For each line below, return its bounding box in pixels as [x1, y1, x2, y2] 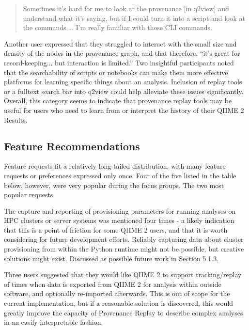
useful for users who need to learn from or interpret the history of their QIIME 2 [4, 105, 244, 115]
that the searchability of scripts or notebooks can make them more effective [4, 67, 228, 77]
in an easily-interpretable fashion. [4, 317, 103, 327]
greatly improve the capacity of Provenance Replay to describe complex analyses [4, 307, 243, 317]
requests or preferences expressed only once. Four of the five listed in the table [4, 170, 236, 180]
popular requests [4, 189, 53, 200]
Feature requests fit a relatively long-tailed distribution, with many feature [4, 161, 226, 171]
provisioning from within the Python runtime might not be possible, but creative [4, 244, 244, 254]
